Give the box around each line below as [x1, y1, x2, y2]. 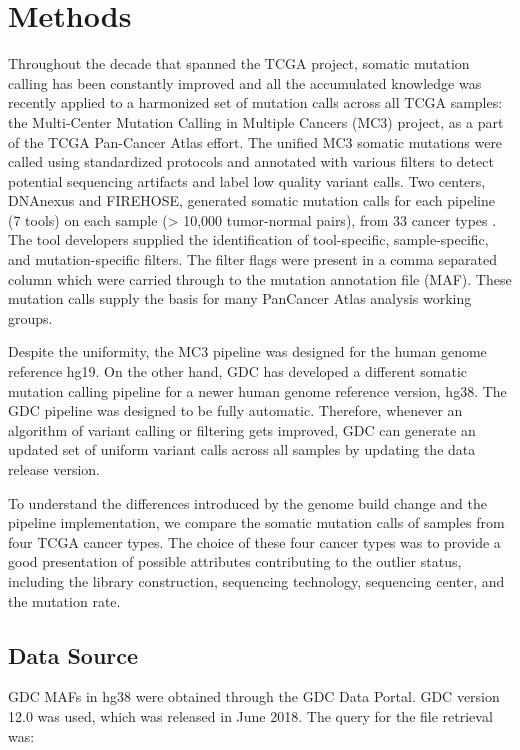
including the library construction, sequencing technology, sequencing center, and [8, 570, 505, 591]
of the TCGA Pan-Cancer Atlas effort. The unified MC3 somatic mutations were [8, 131, 503, 152]
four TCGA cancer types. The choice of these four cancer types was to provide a [8, 531, 501, 552]
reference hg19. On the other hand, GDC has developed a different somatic [8, 361, 468, 382]
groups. [8, 307, 53, 328]
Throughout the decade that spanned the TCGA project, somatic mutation [8, 53, 470, 74]
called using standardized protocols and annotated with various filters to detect [8, 151, 494, 172]
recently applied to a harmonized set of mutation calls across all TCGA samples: [8, 92, 503, 113]
